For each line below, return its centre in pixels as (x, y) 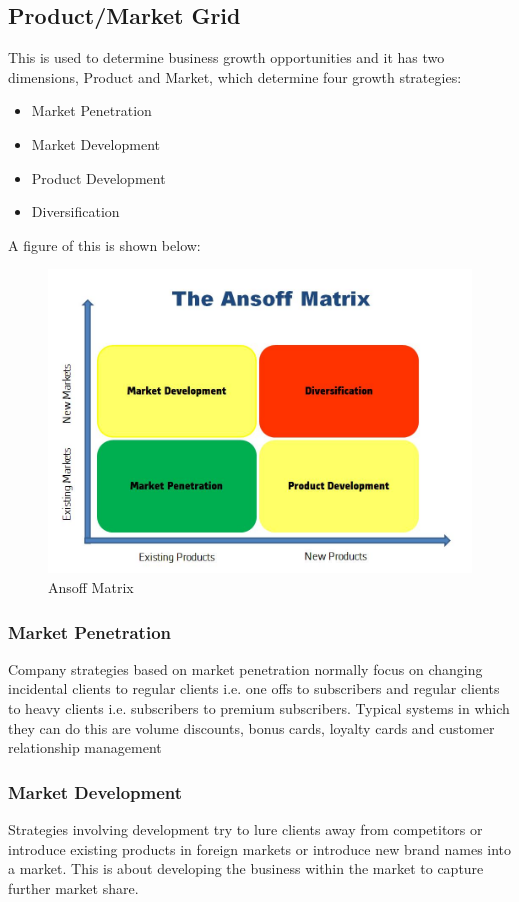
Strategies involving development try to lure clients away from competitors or (245, 829)
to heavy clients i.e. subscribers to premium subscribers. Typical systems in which (259, 708)
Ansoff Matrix (91, 587)
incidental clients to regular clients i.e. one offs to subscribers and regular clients (254, 688)
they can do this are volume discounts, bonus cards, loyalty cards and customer (251, 727)
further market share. (73, 887)
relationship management (85, 747)
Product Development (98, 177)
